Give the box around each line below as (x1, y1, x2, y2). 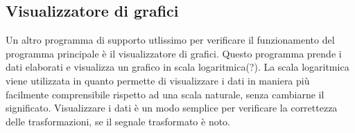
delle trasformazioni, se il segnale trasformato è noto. (6, 114, 231, 128)
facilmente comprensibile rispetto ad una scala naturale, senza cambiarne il (6, 87, 324, 101)
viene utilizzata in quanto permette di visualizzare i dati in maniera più (6, 73, 310, 87)
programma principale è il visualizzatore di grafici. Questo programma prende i (6, 46, 342, 60)
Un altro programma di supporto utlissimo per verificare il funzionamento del (6, 33, 335, 47)
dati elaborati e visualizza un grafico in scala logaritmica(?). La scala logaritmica (6, 60, 349, 74)
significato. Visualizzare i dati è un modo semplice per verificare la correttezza (6, 100, 338, 115)
